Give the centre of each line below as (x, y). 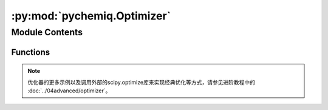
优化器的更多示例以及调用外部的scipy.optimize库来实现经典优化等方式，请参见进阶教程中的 (141, 82)
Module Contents (47, 32)
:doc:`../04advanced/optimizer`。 (69, 91)
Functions (31, 52)
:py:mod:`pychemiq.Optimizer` (91, 16)
